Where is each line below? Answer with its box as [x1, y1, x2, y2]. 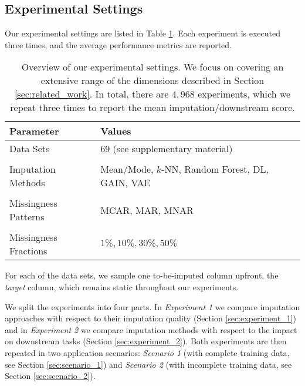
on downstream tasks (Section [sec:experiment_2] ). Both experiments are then [5, 335, 287, 347]
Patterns [9, 210, 45, 224]
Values [100, 124, 131, 138]
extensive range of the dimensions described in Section [40, 73, 265, 88]
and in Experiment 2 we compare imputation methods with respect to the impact [5, 323, 297, 335]
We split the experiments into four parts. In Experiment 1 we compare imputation [5, 300, 300, 313]
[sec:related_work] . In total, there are [14, 87, 169, 101]
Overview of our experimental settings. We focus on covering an [21, 60, 284, 74]
